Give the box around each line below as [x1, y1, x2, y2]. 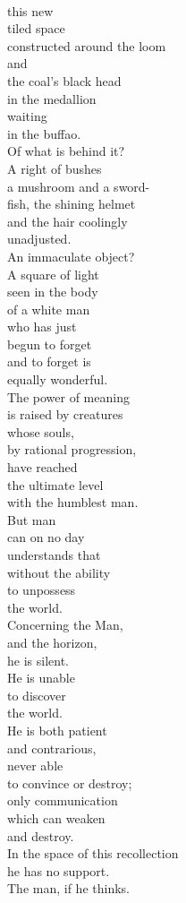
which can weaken [7, 808, 106, 827]
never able [7, 756, 63, 775]
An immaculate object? [7, 246, 135, 265]
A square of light [7, 264, 99, 283]
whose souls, [7, 422, 74, 441]
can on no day [7, 528, 85, 546]
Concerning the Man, [7, 615, 123, 634]
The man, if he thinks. [7, 879, 130, 898]
